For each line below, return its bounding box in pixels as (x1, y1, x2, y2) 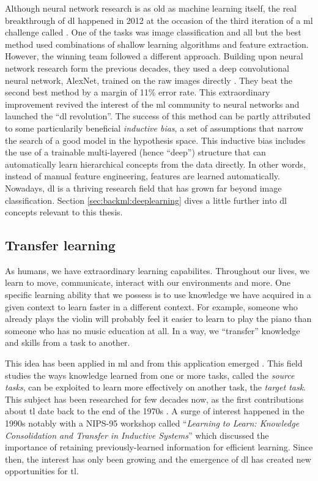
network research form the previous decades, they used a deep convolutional (5, 61, 289, 74)
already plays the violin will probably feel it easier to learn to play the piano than (5, 312, 312, 325)
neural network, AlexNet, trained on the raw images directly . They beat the (5, 73, 293, 86)
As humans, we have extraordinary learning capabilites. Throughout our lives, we (5, 264, 309, 277)
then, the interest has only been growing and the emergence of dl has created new (5, 452, 311, 465)
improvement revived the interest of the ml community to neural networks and (5, 97, 300, 110)
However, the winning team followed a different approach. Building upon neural (5, 50, 303, 62)
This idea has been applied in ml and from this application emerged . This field (5, 357, 303, 370)
